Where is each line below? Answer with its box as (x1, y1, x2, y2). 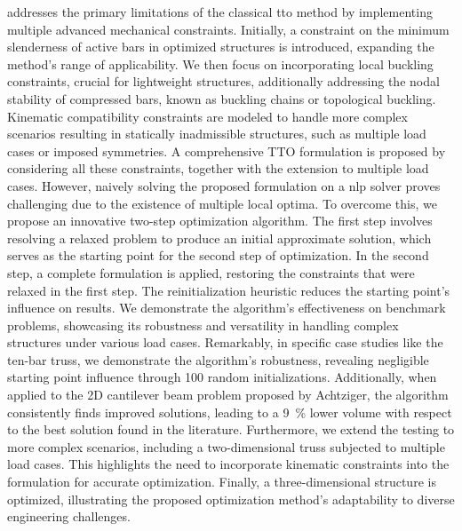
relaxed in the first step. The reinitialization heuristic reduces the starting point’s (7, 281, 450, 299)
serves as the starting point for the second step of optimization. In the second (7, 246, 429, 265)
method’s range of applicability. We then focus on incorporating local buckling (7, 54, 434, 73)
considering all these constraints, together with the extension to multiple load (7, 159, 429, 178)
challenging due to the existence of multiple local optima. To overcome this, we (7, 194, 437, 212)
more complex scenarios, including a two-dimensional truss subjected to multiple (7, 437, 445, 456)
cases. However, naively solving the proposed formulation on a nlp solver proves (7, 176, 441, 194)
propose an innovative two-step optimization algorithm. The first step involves (7, 211, 433, 230)
